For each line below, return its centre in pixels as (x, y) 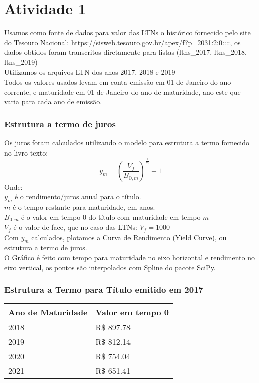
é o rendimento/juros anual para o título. (78, 197)
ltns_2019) (21, 62)
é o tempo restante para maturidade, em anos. (84, 207)
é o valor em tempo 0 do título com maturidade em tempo (111, 217)
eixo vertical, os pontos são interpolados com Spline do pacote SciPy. (110, 267)
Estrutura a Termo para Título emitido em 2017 (104, 290)
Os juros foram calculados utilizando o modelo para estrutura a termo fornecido (127, 143)
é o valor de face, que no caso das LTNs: (75, 227)
